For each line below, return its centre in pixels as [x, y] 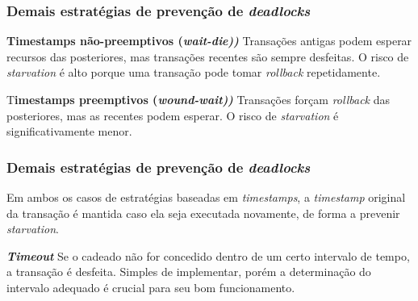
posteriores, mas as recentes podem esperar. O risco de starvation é [173, 115]
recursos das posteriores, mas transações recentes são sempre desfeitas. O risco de [208, 56]
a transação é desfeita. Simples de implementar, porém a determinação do [189, 272]
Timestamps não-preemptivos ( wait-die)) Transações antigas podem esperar [209, 41]
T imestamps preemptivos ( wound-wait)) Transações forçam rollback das [198, 99]
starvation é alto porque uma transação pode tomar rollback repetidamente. [194, 72]
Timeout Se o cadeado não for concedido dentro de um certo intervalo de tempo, [208, 255]
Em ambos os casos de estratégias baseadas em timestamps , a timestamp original [206, 197]
